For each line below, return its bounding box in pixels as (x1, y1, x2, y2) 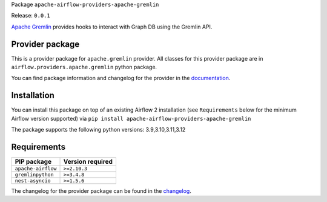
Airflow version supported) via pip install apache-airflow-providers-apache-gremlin (11, 115, 251, 122)
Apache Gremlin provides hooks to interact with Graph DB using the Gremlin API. (11, 23, 213, 30)
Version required (63, 158, 113, 166)
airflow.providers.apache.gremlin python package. (11, 64, 157, 71)
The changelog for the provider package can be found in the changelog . (11, 187, 192, 195)
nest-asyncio (15, 178, 51, 184)
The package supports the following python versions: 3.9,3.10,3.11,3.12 (11, 126, 186, 133)
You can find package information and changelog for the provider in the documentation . (11, 75, 231, 82)
